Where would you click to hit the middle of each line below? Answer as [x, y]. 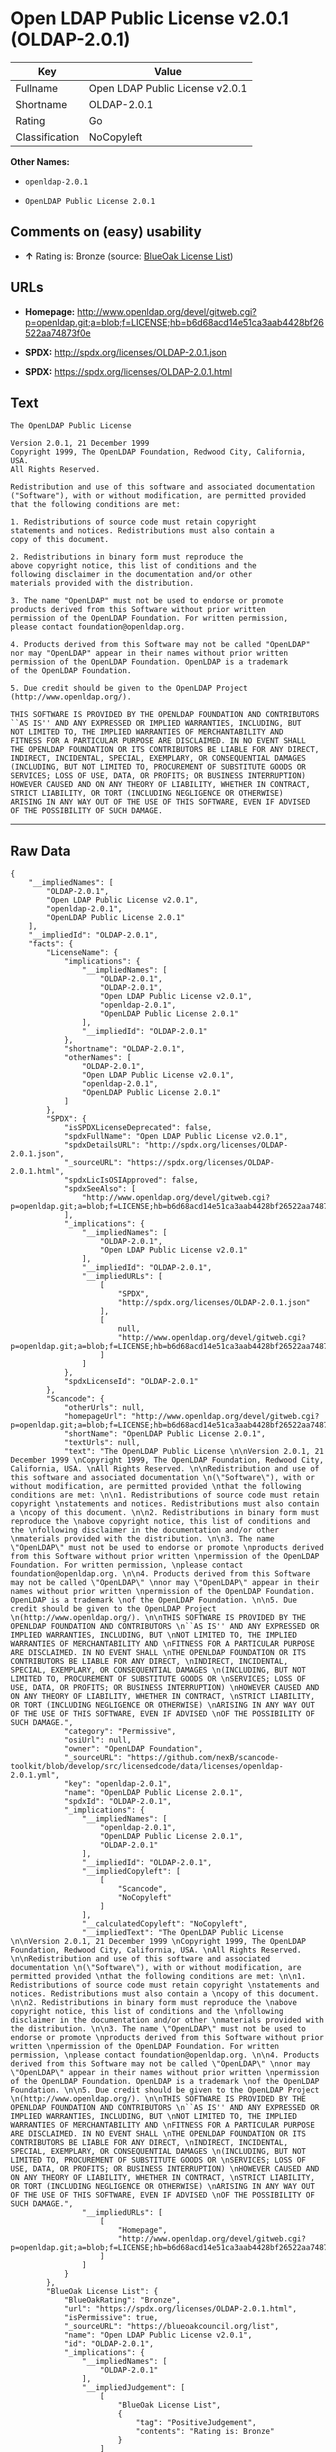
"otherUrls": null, [104, 1408]
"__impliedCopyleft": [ [131, 1872]
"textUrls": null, [102, 1443]
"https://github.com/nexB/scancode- [203, 1758]
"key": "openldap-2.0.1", [117, 1784]
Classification [47, 137]
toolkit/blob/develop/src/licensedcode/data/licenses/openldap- [147, 1767]
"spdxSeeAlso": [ [100, 1189]
